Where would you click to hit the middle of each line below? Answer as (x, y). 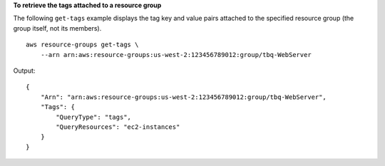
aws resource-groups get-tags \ (82, 45)
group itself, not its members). (57, 28)
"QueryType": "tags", (94, 117)
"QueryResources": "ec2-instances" (118, 127)
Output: (24, 71)
